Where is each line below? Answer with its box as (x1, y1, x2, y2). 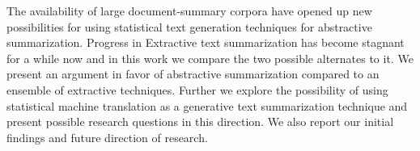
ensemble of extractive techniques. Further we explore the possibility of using (6, 81, 388, 98)
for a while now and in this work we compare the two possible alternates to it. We (6, 49, 414, 66)
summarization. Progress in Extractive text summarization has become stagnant (6, 34, 405, 51)
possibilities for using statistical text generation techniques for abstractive (6, 18, 372, 35)
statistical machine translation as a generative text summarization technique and (6, 97, 408, 114)
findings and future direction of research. (6, 128, 208, 145)
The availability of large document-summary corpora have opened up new (6, 2, 372, 19)
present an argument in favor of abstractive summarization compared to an (6, 65, 380, 82)
